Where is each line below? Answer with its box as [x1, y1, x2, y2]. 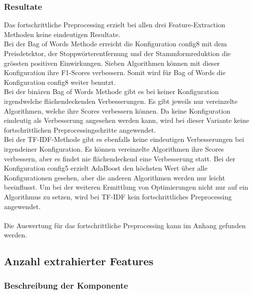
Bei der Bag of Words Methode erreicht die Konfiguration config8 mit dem [4, 39, 227, 49]
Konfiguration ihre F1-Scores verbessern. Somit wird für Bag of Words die [4, 67, 226, 78]
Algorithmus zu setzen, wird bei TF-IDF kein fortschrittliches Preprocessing [4, 191, 232, 201]
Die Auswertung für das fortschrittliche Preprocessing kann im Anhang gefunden [4, 220, 246, 230]
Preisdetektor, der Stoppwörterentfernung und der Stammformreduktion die [4, 48, 231, 58]
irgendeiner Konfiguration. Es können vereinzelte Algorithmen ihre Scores [4, 143, 224, 154]
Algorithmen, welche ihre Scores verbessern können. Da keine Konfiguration [4, 105, 231, 116]
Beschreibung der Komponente [4, 279, 128, 291]
